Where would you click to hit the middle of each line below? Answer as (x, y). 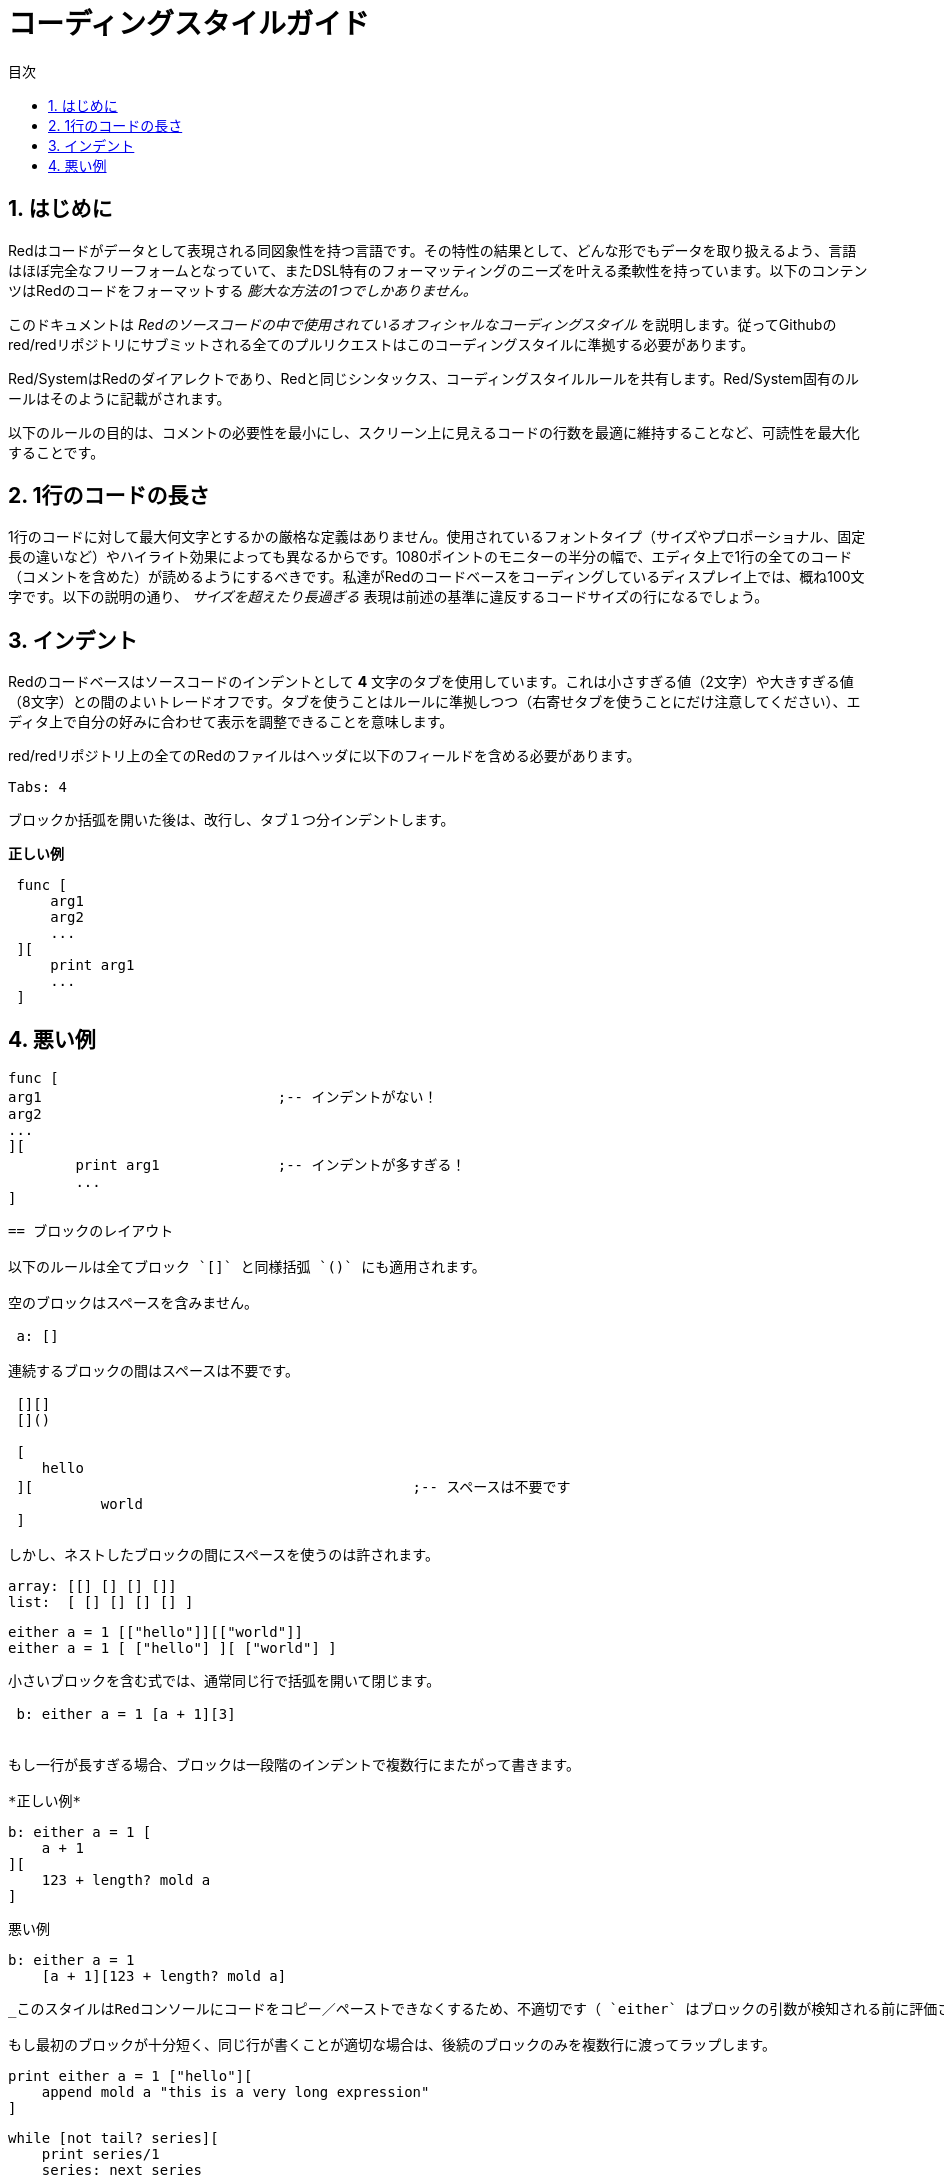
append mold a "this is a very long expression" (235, 2092)
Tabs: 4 (38, 787)
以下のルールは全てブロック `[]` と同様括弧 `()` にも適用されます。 (247, 1267)
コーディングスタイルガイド (189, 24)
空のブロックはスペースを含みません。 (133, 1303)
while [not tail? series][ (113, 2138)
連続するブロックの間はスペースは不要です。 (153, 1371)
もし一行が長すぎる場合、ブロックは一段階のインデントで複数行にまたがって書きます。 (294, 1765)
